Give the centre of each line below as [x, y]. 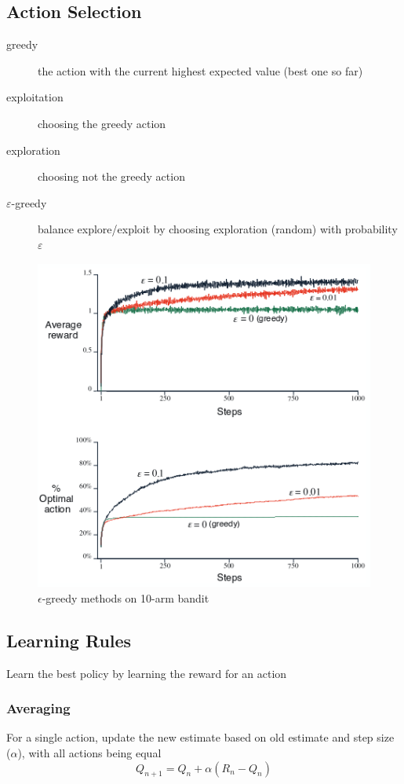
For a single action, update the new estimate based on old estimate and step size [200, 737]
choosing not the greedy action [111, 176]
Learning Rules [69, 640]
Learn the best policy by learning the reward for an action [147, 673]
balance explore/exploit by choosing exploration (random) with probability [218, 229]
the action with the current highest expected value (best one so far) [200, 70]
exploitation [35, 97]
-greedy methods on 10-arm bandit [126, 597]
